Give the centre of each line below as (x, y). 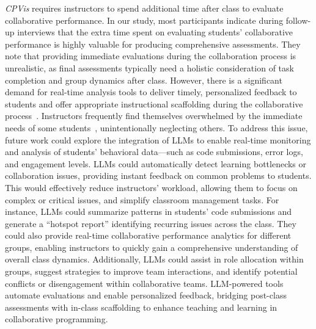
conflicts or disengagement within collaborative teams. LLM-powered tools (144, 283)
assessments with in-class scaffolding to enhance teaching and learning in (141, 307)
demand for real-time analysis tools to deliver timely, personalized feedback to (151, 92)
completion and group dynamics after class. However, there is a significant (144, 80)
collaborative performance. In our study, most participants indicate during (144, 20)
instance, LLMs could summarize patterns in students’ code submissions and (149, 211)
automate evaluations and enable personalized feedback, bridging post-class (146, 295)
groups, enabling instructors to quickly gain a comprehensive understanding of (152, 247)
